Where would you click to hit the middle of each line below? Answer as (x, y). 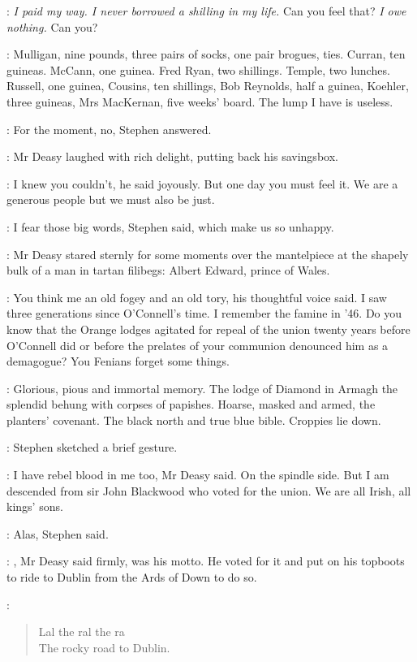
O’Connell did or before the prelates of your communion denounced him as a (198, 345)
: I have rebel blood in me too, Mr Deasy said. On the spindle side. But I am (198, 475)
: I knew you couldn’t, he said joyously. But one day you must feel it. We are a (202, 183)
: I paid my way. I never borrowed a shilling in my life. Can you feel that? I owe (206, 11)
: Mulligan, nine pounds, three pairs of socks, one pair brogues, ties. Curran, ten (206, 54)
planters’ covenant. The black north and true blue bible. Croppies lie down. (194, 420)
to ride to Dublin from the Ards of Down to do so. (132, 577)
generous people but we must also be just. (111, 199)
